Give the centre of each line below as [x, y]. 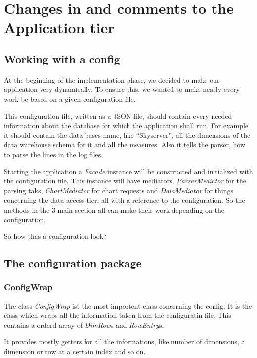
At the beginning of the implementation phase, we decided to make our [112, 79]
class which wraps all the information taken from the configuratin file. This [118, 315]
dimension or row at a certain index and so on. [75, 351]
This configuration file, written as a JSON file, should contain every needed [118, 115]
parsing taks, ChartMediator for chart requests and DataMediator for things [119, 190]
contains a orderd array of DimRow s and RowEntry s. [84, 325]
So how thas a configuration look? [55, 236]
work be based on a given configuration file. [70, 99]
